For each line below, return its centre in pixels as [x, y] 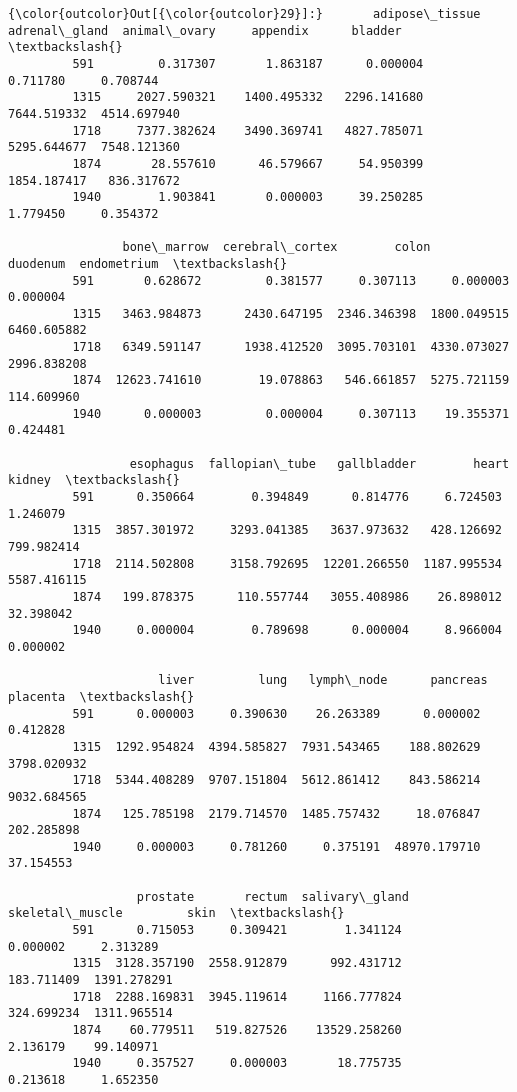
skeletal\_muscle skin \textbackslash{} [176, 913]
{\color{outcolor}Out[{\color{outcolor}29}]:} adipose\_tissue [244, 14]
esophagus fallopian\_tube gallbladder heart [319, 463]
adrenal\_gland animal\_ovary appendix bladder [205, 30]
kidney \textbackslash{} [94, 480]
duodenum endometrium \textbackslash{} [148, 263]
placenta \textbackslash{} [101, 696]
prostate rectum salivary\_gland [272, 896]
